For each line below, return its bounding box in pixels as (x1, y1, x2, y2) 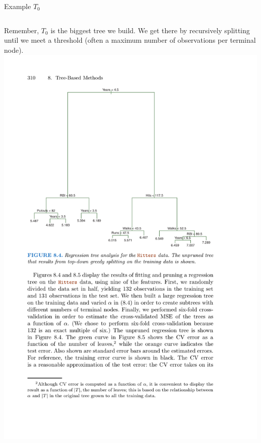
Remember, (4, 25, 39, 35)
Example (4, 1, 31, 11)
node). (4, 44, 24, 55)
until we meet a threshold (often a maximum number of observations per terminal (4, 35, 256, 45)
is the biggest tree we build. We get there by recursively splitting (50, 25, 250, 35)
